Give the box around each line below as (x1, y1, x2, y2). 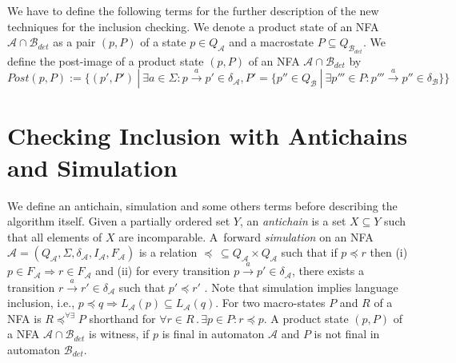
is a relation (138, 244, 198, 261)
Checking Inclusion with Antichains (7, 119, 408, 152)
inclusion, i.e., (7, 294, 75, 311)
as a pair (53, 34, 96, 50)
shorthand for (89, 309, 156, 326)
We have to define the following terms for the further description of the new (7, 2, 379, 18)
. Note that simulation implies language (204, 278, 398, 295)
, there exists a (291, 262, 364, 279)
